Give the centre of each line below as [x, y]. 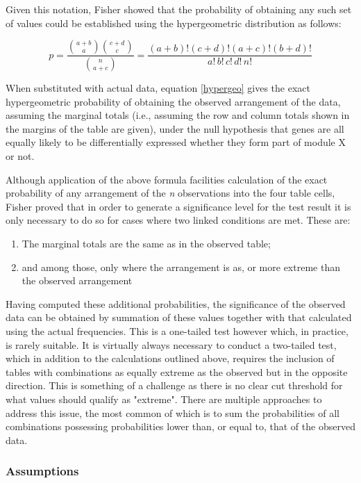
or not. [20, 156]
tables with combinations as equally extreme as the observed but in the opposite [177, 371]
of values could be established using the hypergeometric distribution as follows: [174, 23]
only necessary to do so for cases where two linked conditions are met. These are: [178, 220]
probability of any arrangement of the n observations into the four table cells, [170, 193]
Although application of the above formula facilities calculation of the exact [167, 179]
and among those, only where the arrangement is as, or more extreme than [181, 267]
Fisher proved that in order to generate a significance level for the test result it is [178, 206]
